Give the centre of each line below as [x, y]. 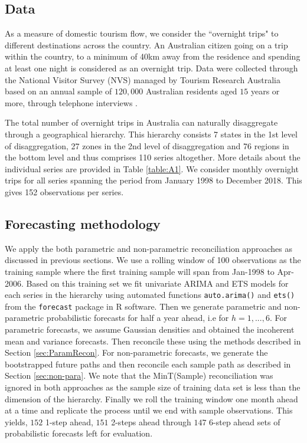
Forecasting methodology [83, 223]
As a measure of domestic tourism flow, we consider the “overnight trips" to [142, 33]
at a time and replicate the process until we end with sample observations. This [149, 410]
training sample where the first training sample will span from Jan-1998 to [140, 271]
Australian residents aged [191, 91]
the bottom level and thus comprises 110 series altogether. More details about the [153, 157]
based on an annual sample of [58, 91]
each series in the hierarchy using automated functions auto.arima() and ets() [150, 295]
